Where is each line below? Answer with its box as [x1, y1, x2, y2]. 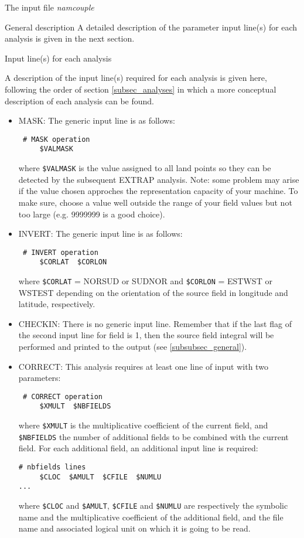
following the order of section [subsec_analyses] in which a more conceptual [5, 83, 276, 95]
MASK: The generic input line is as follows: [18, 114, 175, 127]
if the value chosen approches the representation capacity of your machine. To [18, 185, 298, 197]
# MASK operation [22, 135, 90, 144]
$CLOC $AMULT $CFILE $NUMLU [39, 472, 162, 481]
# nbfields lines [18, 463, 86, 472]
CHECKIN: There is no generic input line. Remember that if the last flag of [18, 317, 292, 329]
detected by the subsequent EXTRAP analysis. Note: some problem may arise [18, 173, 299, 185]
